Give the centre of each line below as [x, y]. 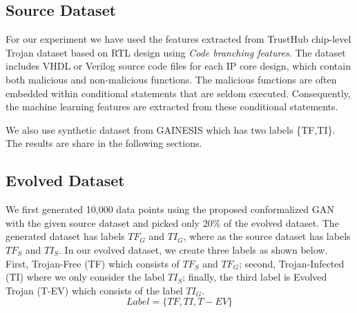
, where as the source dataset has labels [267, 236]
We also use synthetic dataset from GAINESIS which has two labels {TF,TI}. [171, 129]
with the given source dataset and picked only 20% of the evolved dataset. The [172, 222]
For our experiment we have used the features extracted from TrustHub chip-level [178, 39]
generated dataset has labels [65, 236]
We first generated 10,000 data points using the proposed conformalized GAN [170, 209]
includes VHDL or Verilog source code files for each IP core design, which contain [178, 66]
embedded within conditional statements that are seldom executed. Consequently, [178, 93]
